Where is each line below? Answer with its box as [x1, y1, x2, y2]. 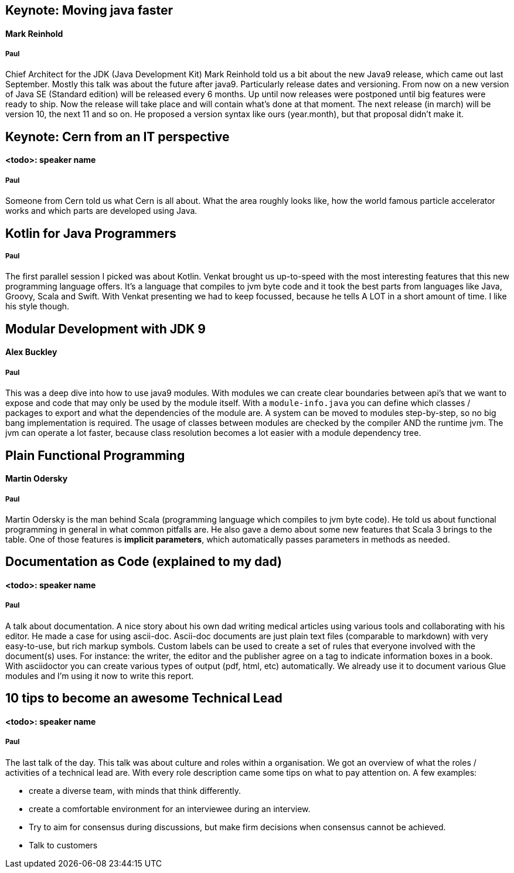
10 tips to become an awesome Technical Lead [5, 691, 282, 706]
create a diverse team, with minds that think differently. [29, 785, 241, 796]
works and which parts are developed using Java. [5, 206, 198, 216]
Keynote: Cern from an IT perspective [5, 129, 230, 144]
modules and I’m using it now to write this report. [5, 670, 194, 681]
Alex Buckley [5, 347, 57, 357]
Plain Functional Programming [5, 448, 185, 463]
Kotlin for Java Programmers [5, 226, 176, 241]
